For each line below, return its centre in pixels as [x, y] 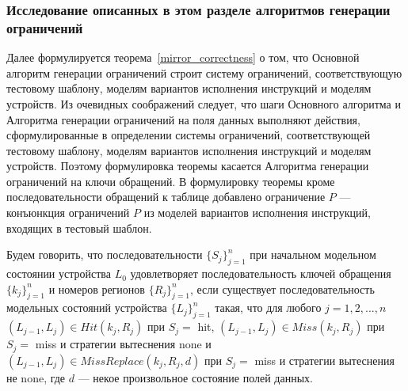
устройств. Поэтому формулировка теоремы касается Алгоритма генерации [188, 166]
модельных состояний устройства [87, 307]
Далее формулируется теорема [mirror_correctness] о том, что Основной [183, 57]
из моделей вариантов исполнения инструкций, [257, 213]
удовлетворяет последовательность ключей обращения [261, 273]
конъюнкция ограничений [68, 213]
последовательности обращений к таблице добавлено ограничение [166, 197]
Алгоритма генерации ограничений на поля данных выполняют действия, [183, 119]
